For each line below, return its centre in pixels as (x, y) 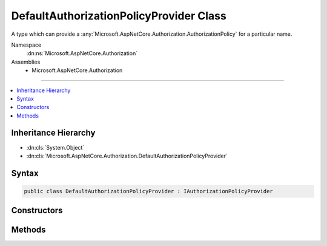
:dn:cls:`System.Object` (55, 147)
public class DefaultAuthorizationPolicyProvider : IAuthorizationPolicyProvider (149, 191)
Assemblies (26, 62)
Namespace (26, 45)
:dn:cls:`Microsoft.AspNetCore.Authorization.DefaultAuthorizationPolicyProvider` (127, 156)
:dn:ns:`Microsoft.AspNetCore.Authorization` (82, 53)
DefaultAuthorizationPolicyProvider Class (119, 16)
